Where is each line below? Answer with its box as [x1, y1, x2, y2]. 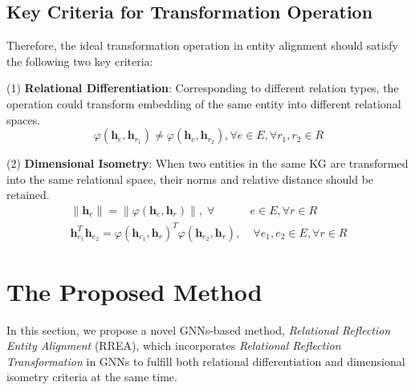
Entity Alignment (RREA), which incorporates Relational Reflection [6, 337, 341, 354]
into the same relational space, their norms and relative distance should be [6, 170, 374, 187]
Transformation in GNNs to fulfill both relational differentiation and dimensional [6, 352, 405, 369]
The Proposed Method [6, 274, 262, 307]
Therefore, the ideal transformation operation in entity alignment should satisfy [6, 37, 398, 54]
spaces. [6, 111, 41, 128]
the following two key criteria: [6, 52, 153, 69]
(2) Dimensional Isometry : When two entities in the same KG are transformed [6, 155, 409, 172]
